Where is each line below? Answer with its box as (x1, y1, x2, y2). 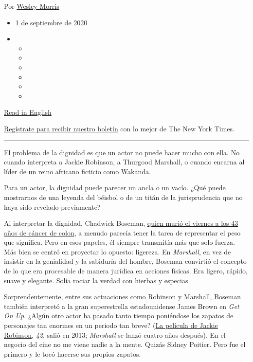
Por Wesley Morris (4, 1, 59, 11)
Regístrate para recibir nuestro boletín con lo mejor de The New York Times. (4, 123, 235, 133)
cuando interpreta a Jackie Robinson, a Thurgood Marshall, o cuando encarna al (4, 157, 245, 167)
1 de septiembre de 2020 (15, 17, 88, 27)
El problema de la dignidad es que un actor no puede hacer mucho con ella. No (4, 147, 240, 157)
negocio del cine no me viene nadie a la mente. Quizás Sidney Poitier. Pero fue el (4, 339, 246, 349)
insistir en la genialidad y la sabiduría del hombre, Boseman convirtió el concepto (4, 256, 247, 266)
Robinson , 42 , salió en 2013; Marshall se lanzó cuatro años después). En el (4, 329, 226, 340)
